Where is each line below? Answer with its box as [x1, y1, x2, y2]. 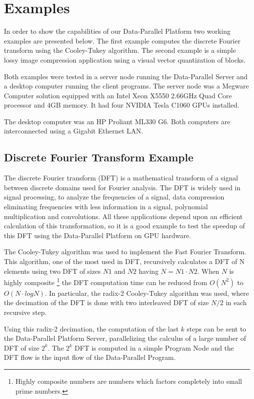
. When [197, 266, 219, 276]
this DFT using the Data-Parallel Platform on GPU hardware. [4, 230, 191, 240]
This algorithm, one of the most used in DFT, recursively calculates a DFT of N [4, 256, 245, 266]
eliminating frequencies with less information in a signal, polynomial [4, 201, 208, 212]
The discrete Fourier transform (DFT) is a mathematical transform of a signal [4, 173, 238, 183]
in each [225, 297, 247, 308]
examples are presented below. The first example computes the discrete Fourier [4, 35, 241, 45]
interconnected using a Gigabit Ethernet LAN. [4, 126, 143, 136]
